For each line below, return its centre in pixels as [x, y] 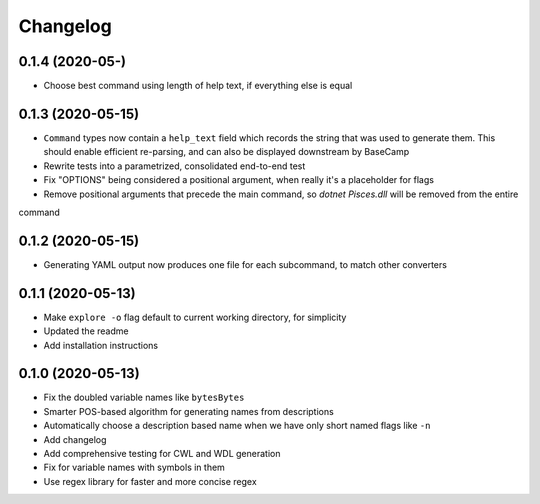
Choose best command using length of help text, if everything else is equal [198, 86]
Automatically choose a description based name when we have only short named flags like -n [237, 426]
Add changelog [75, 439]
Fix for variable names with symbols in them [134, 467]
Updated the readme [86, 331]
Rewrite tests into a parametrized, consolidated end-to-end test [174, 166]
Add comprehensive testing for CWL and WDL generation [162, 453]
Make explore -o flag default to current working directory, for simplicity [195, 317]
